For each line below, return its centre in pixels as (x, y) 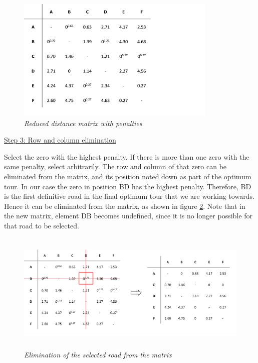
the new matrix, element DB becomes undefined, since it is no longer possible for (128, 216)
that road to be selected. (42, 225)
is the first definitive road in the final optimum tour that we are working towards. (129, 196)
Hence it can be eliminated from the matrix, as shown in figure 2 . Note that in (125, 206)
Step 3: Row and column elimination (60, 140)
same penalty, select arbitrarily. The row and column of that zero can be (115, 166)
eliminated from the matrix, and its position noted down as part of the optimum (128, 176)
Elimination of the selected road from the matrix (98, 355)
